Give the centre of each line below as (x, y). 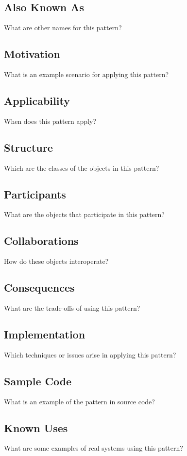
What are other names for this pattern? (63, 28)
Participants (35, 194)
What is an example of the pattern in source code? (79, 401)
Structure (28, 147)
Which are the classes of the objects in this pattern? (82, 168)
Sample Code (38, 381)
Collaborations (41, 241)
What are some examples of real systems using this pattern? (93, 448)
